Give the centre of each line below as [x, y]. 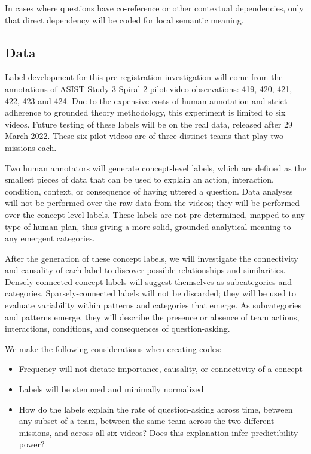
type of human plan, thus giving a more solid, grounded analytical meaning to [148, 226]
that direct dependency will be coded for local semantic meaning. [124, 19]
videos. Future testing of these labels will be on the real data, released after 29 [149, 124]
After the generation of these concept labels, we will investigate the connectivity [152, 258]
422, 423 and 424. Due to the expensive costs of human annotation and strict [146, 100]
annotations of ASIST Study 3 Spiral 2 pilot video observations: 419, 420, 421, [149, 88]
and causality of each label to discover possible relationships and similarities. [145, 270]
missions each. [31, 147]
